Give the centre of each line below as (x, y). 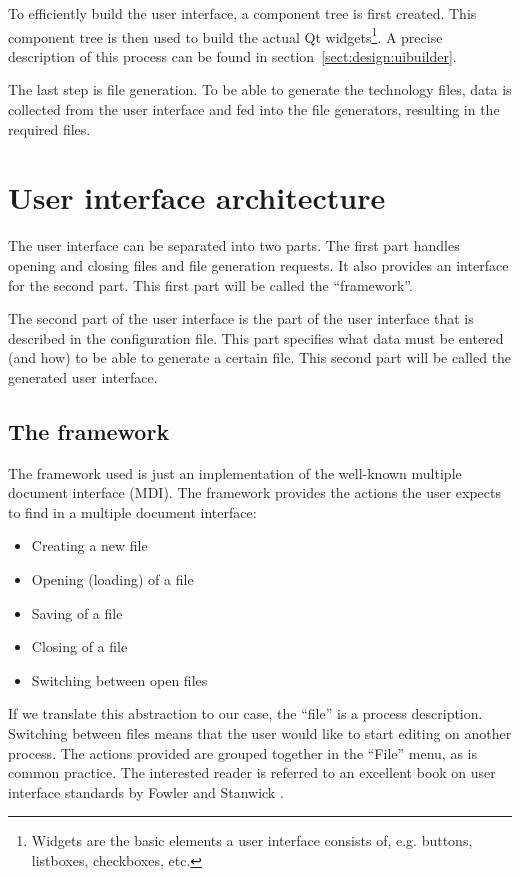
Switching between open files (119, 679)
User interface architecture (197, 197)
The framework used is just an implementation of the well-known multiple (235, 472)
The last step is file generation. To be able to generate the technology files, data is (260, 89)
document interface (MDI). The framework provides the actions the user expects (254, 492)
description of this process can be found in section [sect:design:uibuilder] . (232, 55)
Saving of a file (77, 612)
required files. (49, 128)
